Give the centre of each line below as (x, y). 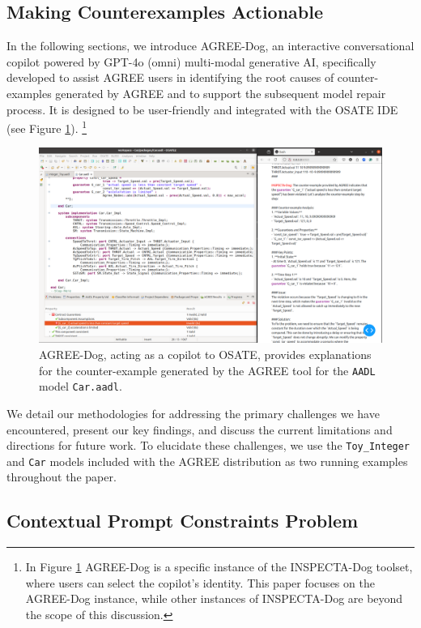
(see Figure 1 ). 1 (47, 127)
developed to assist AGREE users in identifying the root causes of (170, 77)
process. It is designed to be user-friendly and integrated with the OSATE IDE (202, 109)
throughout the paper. (62, 477)
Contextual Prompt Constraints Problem (183, 521)
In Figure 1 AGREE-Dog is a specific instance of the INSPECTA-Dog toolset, (219, 567)
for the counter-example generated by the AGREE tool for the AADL (207, 370)
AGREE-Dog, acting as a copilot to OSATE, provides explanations (205, 354)
